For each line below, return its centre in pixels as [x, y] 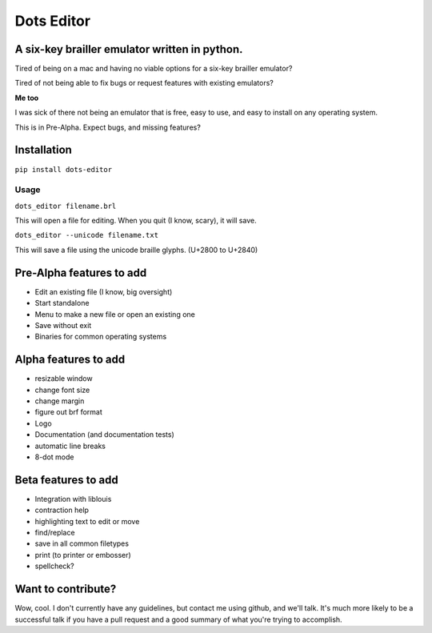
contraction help [62, 510]
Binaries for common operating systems [101, 337]
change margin [60, 401]
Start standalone [62, 303]
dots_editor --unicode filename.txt [87, 235]
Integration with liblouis [73, 499]
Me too [27, 98]
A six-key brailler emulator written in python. [129, 49]
